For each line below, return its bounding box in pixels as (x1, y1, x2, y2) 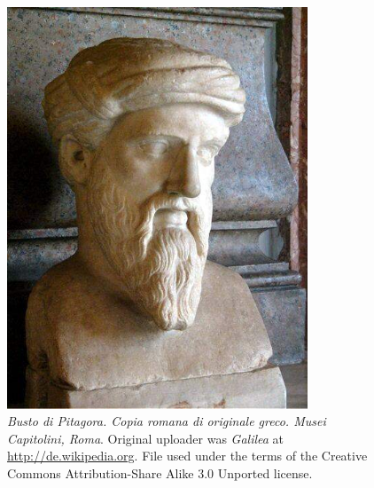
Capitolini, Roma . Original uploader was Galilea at (7, 429, 284, 447)
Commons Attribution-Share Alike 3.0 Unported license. (7, 463, 313, 482)
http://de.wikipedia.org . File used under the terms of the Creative (7, 446, 368, 465)
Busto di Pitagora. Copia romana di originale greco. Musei (7, 412, 326, 430)
